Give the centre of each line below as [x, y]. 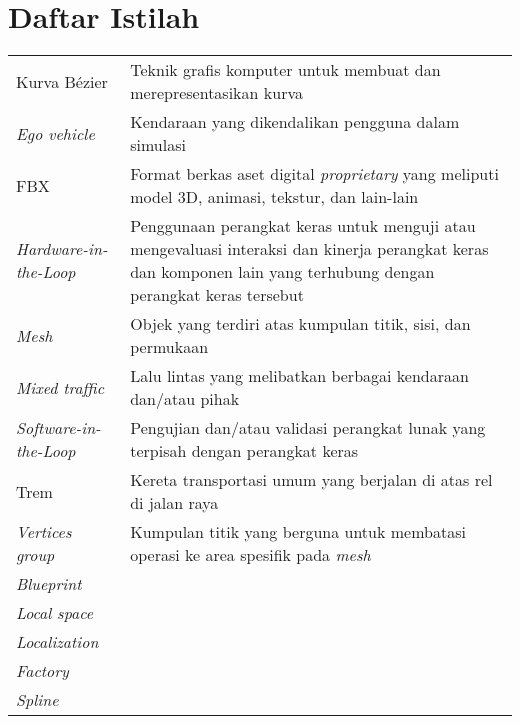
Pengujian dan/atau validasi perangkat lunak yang [308, 428]
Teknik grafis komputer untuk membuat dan [285, 70]
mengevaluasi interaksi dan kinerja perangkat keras [309, 249]
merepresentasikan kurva [216, 93]
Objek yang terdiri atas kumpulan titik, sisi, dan [300, 324]
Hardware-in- [62, 249]
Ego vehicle [55, 133]
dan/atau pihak [185, 399]
